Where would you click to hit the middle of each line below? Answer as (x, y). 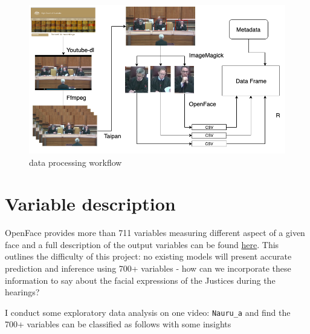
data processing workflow (76, 162)
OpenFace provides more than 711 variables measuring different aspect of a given (155, 233)
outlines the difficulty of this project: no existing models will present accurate (148, 256)
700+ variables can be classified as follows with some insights (118, 324)
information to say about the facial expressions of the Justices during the (140, 280)
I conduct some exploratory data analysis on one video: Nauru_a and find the (148, 312)
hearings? (22, 292)
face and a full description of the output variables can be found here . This (142, 244)
